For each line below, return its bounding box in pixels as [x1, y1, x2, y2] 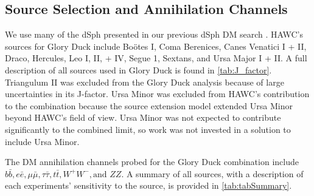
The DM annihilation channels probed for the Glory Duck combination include [5, 155, 299, 168]
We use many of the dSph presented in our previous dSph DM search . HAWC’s [5, 28, 303, 41]
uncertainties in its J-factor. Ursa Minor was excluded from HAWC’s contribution [5, 87, 310, 100]
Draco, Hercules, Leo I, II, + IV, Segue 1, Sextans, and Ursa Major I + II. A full [5, 52, 307, 64]
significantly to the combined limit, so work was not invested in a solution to [5, 123, 291, 135]
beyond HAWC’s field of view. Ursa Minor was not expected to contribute [5, 111, 281, 124]
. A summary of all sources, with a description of [121, 167, 304, 180]
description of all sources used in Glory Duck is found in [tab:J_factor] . [5, 63, 272, 76]
